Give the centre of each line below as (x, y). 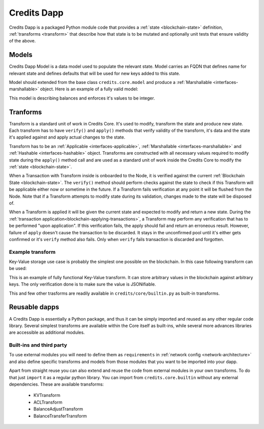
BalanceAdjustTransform (58, 409)
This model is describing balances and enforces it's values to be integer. (82, 98)
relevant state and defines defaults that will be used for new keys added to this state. (95, 73)
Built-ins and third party (38, 345)
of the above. (22, 41)
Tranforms (25, 112)
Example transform (32, 252)
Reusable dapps (34, 307)
